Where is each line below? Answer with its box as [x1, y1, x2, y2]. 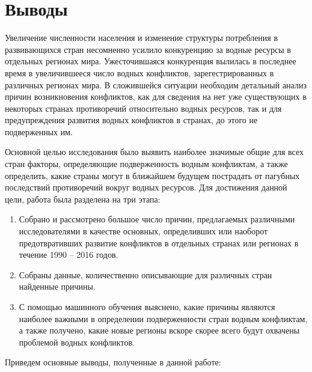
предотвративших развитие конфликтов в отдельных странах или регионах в [19, 236, 299, 249]
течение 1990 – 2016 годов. [19, 248, 118, 261]
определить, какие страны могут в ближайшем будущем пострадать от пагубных [5, 169, 300, 181]
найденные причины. [19, 280, 96, 293]
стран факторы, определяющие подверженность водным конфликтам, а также [5, 157, 288, 170]
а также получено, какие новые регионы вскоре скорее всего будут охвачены [19, 324, 300, 337]
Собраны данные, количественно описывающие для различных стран [19, 268, 272, 281]
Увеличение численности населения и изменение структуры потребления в [5, 31, 278, 44]
